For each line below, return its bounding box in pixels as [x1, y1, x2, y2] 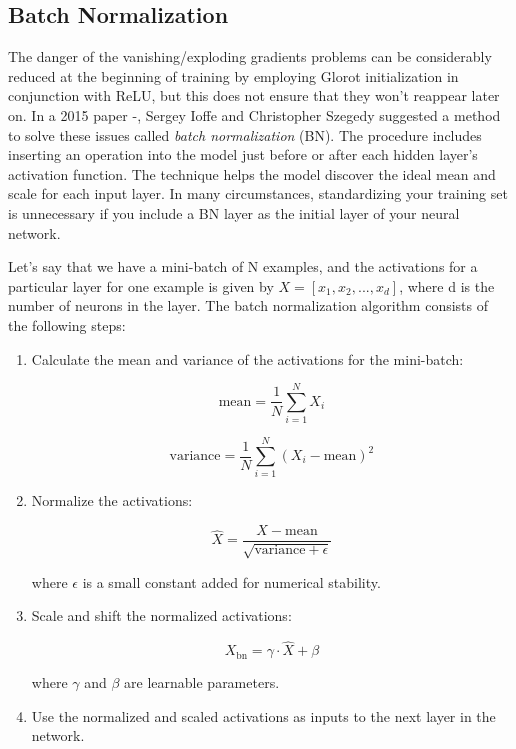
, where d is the [399, 275, 495, 296]
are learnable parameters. [124, 672, 280, 693]
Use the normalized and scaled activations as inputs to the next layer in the [31, 705, 496, 726]
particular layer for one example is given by [8, 275, 274, 296]
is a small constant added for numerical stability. [82, 571, 381, 592]
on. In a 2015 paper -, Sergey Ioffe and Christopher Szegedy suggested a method [8, 104, 501, 125]
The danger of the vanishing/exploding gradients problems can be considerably [8, 46, 492, 67]
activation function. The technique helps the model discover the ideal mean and [8, 163, 496, 184]
